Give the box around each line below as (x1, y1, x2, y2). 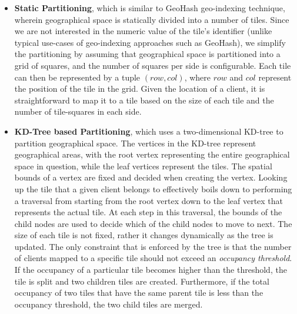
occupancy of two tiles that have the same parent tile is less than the (14, 286, 263, 299)
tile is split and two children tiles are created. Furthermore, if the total (14, 275, 269, 287)
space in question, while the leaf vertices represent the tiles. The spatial (14, 159, 272, 172)
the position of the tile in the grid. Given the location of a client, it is (14, 82, 265, 95)
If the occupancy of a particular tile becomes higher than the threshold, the (14, 263, 287, 276)
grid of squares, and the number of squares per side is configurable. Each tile (14, 59, 291, 71)
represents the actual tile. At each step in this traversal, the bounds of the (14, 206, 282, 218)
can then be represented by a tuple (14, 71, 141, 83)
